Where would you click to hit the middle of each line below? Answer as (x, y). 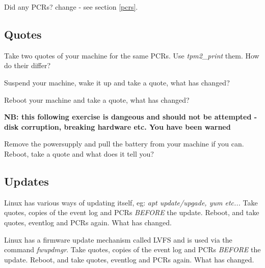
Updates (26, 181)
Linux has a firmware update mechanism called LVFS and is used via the (118, 239)
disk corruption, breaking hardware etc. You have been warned (117, 126)
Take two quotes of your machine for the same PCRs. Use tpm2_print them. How (132, 55)
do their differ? (28, 65)
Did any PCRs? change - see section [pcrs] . (71, 7)
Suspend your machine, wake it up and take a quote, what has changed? (117, 82)
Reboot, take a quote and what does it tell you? (79, 153)
